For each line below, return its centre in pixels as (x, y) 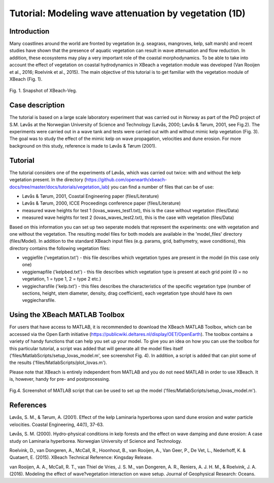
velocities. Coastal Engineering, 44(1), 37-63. (57, 424)
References (28, 405)
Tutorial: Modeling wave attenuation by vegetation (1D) (127, 13)
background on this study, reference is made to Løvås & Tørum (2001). (83, 146)
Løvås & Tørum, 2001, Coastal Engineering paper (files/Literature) (91, 196)
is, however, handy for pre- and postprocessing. (60, 379)
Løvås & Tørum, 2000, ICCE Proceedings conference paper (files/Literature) (101, 203)
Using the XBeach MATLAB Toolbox (67, 315)
